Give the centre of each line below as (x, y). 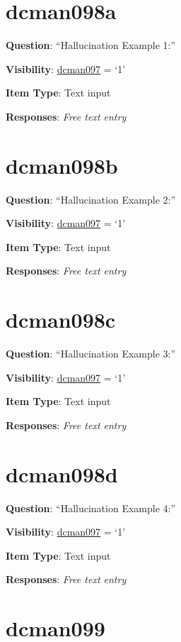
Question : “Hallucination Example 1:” (91, 45)
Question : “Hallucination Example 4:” (91, 508)
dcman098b (62, 165)
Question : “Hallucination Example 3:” (91, 354)
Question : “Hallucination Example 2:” (91, 199)
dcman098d (62, 474)
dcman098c (61, 320)
